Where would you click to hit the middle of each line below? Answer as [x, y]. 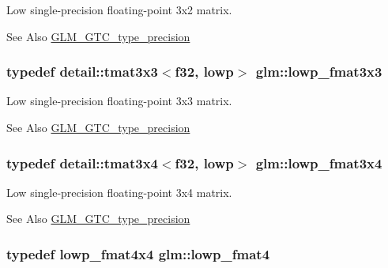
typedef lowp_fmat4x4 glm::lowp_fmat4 [138, 253]
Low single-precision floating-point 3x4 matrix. [119, 192]
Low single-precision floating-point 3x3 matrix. [119, 101]
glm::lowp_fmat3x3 [319, 72]
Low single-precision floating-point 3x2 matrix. [119, 9]
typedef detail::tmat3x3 [82, 72]
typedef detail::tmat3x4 [82, 162]
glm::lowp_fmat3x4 [319, 162]
